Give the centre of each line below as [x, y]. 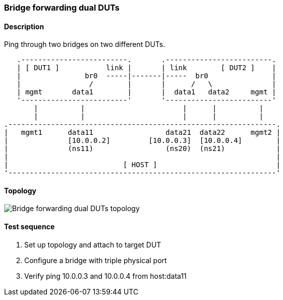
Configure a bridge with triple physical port [96, 260]
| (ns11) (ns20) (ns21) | [142, 149]
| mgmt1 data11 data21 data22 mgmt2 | [142, 133]
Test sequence [30, 227]
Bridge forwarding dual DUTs [62, 8]
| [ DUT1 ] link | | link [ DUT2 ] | [147, 68]
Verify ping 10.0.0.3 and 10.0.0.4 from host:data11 [105, 276]
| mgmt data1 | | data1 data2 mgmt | [147, 92]
